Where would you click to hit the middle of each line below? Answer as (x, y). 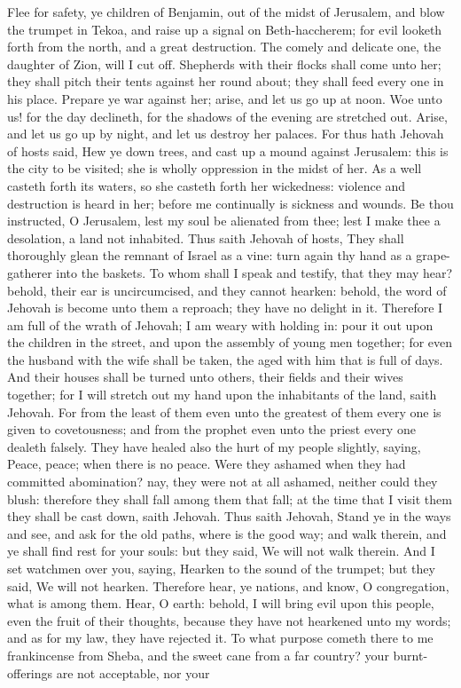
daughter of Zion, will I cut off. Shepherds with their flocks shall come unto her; (224, 63)
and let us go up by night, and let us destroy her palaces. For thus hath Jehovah (226, 134)
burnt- (410, 655)
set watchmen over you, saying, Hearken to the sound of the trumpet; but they (221, 568)
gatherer (30, 272)
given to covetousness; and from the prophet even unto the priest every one (211, 429)
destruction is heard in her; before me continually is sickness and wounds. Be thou (230, 203)
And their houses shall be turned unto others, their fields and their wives (205, 377)
